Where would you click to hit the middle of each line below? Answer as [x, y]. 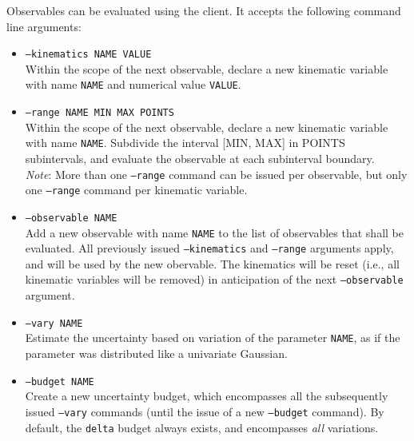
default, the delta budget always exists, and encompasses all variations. [202, 427]
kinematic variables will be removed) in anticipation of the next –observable [214, 279]
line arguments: [44, 26]
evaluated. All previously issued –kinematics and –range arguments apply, [209, 248]
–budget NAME [60, 381]
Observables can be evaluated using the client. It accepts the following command [204, 10]
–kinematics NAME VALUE [88, 55]
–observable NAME [71, 218]
